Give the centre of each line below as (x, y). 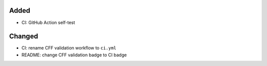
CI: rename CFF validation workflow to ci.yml (69, 48)
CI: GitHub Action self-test (48, 22)
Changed (23, 36)
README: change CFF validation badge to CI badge (74, 55)
